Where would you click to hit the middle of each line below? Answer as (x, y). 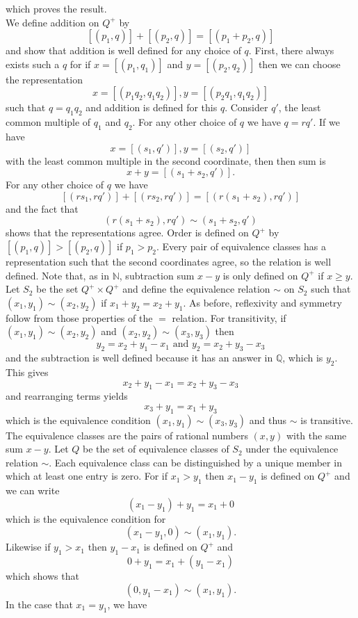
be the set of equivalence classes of (156, 449)
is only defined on (260, 275)
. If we (326, 122)
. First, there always (291, 50)
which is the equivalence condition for (86, 518)
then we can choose (299, 64)
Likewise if (28, 547)
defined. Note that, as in (58, 275)
